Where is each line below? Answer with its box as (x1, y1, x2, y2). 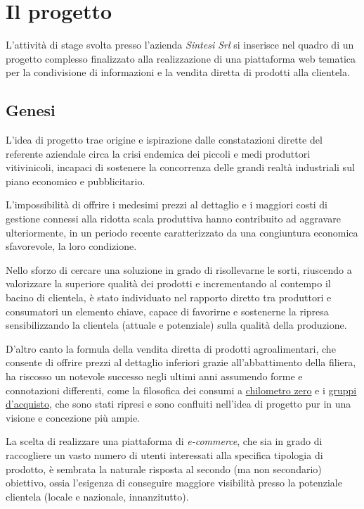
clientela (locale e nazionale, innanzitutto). (6, 489, 189, 503)
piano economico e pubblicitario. (6, 173, 145, 188)
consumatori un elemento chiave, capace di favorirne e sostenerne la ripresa (6, 303, 329, 318)
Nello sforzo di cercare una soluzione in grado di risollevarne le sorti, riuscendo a (6, 262, 352, 277)
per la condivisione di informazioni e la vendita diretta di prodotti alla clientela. (6, 65, 350, 80)
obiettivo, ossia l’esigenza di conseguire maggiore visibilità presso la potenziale (6, 475, 342, 490)
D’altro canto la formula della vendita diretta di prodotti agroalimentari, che (6, 341, 336, 356)
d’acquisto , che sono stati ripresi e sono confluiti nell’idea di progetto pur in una (6, 396, 351, 411)
